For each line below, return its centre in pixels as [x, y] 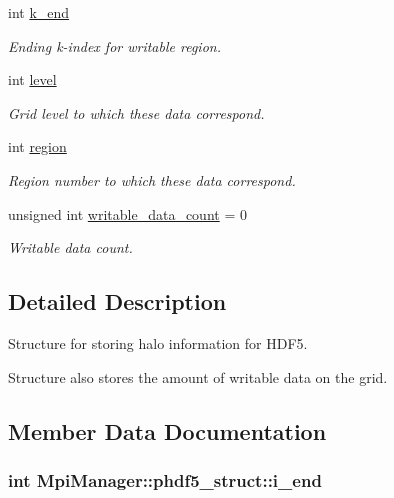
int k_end [39, 12]
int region [37, 146]
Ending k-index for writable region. [114, 45]
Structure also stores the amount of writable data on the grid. [198, 376]
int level [32, 79]
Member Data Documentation [167, 430]
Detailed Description [117, 301]
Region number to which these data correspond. [152, 179]
